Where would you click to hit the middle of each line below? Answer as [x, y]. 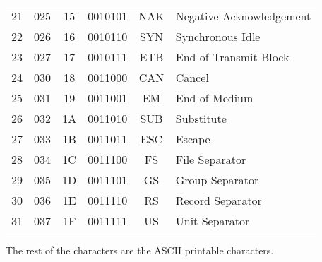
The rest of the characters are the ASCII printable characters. [140, 250]
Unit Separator [213, 221]
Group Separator [217, 180]
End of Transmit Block [232, 57]
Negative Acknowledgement [243, 16]
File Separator [211, 159]
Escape [193, 139]
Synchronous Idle [218, 36]
